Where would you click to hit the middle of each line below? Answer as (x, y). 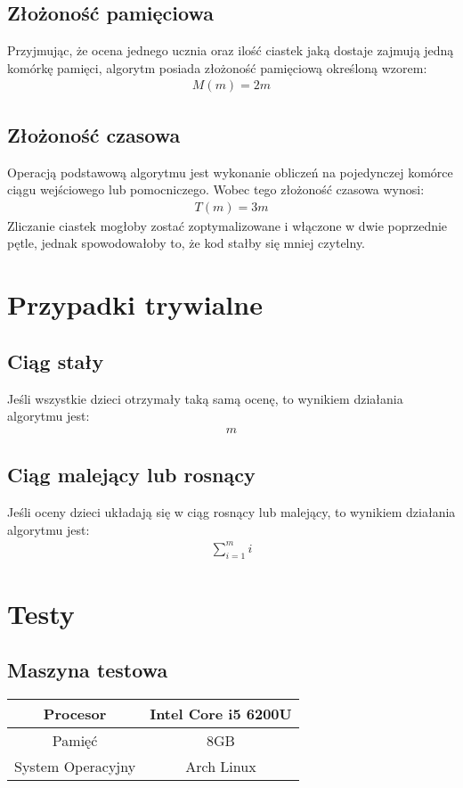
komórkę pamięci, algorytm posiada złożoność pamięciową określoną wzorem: (217, 67)
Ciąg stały (56, 361)
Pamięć (75, 741)
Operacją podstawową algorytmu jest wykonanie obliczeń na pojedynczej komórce (230, 172)
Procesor (75, 714)
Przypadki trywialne (135, 304)
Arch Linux (221, 767)
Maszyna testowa (88, 670)
